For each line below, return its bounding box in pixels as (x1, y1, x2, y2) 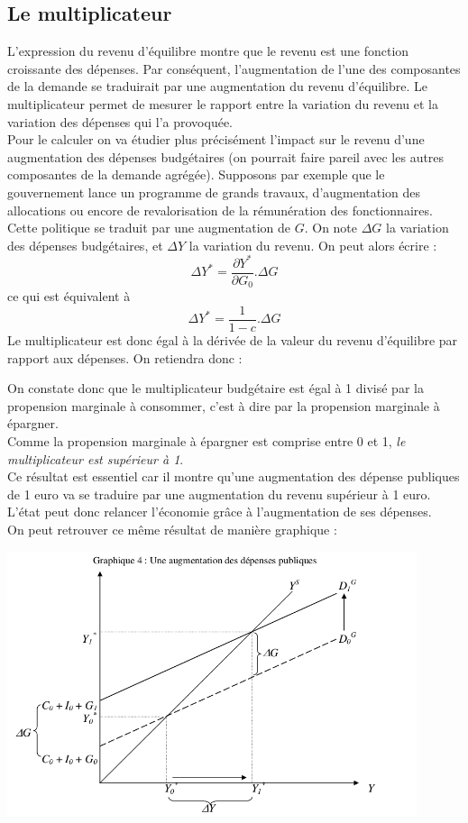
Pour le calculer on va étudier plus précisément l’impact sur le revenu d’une (7, 130, 425, 149)
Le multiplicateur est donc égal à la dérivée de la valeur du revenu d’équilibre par (7, 331, 458, 349)
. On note (304, 218, 358, 237)
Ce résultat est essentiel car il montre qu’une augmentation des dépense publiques (7, 467, 460, 486)
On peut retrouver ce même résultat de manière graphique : (7, 519, 337, 538)
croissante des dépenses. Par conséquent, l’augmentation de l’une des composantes (7, 59, 461, 78)
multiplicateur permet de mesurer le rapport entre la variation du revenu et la (7, 94, 438, 113)
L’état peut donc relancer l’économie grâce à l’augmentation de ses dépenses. (7, 502, 432, 521)
